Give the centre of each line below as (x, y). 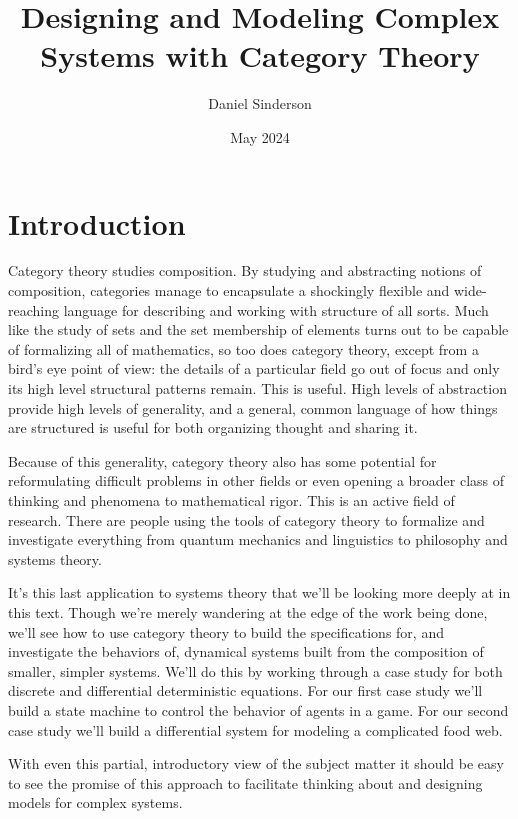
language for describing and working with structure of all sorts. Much (276, 309)
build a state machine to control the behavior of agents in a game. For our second (258, 709)
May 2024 (260, 136)
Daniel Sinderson (260, 103)
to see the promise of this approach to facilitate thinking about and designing (245, 782)
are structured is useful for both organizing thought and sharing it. (213, 427)
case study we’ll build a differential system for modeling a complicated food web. (255, 729)
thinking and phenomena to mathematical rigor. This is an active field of (231, 499)
